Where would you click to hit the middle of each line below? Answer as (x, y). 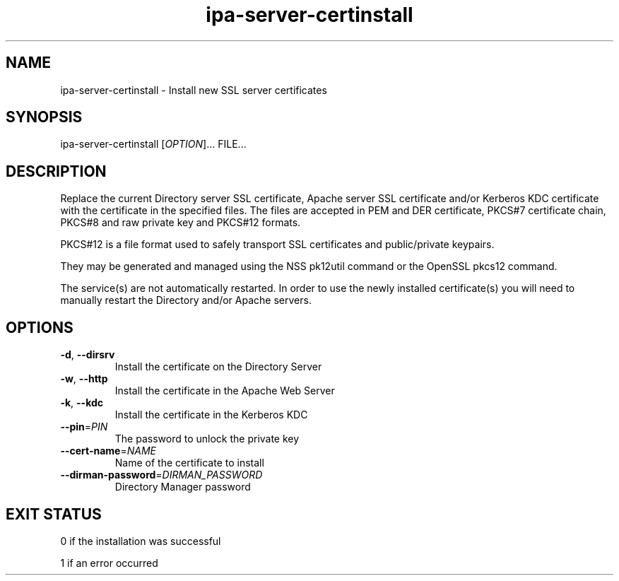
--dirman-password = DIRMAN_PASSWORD (161, 475)
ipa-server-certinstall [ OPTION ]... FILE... (153, 144)
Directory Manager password (183, 487)
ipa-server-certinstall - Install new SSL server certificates (194, 90)
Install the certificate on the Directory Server (218, 367)
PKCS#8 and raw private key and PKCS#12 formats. (181, 223)
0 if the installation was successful (141, 541)
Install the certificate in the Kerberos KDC (211, 415)
